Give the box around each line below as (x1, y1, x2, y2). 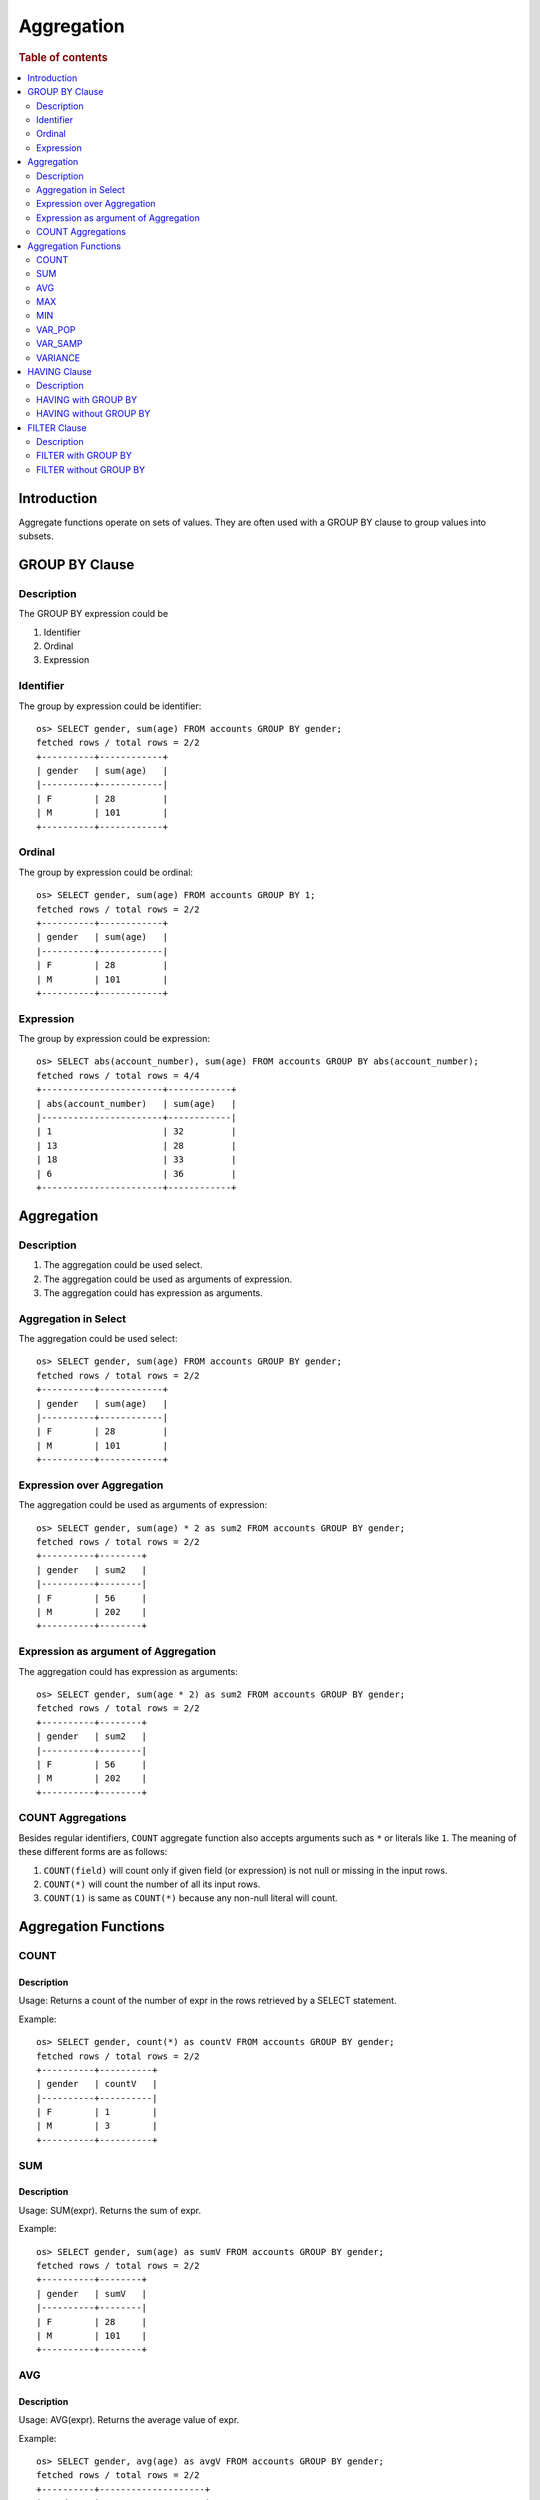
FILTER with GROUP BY (36, 450, 132, 462)
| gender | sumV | (36, 2288, 148, 2299)
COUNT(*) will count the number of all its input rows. (43, 1878, 261, 1890)
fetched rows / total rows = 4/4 (36, 1070, 200, 1081)
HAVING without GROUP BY (36, 408, 151, 420)
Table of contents (18, 50, 109, 64)
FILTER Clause (27, 421, 87, 434)
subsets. (18, 530, 54, 542)
